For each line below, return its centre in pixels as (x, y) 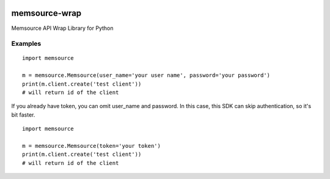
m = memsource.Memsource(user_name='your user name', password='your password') (146, 75)
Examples (26, 44)
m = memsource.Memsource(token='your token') (92, 146)
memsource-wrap (46, 13)
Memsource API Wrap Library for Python (62, 28)
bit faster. (23, 115)
